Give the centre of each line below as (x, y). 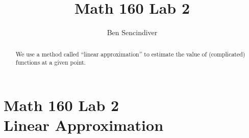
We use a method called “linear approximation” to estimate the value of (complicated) (130, 54)
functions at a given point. (51, 62)
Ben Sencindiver (132, 32)
